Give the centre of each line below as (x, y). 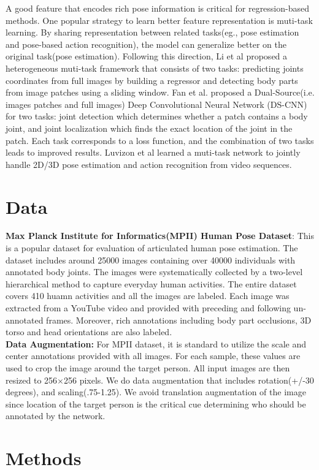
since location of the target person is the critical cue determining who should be (156, 404)
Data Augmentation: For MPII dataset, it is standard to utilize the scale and (156, 343)
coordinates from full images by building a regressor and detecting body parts (152, 80)
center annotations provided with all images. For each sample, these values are (153, 356)
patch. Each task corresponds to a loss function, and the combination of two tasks (160, 140)
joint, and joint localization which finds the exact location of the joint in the (149, 128)
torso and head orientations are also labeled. (89, 332)
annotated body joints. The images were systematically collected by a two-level (154, 272)
